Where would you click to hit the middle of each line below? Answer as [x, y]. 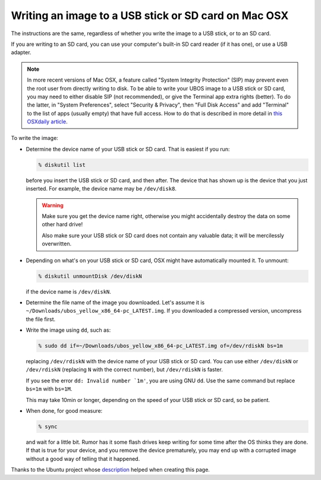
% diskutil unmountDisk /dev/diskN [90, 276]
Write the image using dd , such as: [68, 330]
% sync [48, 426]
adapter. [21, 52]
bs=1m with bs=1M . [49, 389]
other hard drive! [62, 225]
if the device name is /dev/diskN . [68, 291]
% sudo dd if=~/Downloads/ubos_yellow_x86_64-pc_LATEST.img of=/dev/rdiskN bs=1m [161, 346]
